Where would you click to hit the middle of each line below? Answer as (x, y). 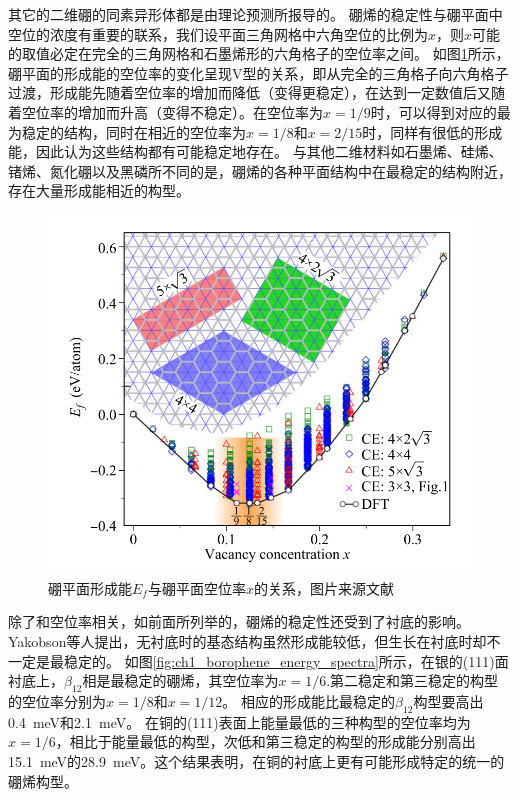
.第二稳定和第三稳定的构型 (412, 680)
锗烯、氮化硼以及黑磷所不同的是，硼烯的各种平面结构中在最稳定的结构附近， (260, 170)
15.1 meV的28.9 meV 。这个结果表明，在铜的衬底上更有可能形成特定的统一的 (256, 760)
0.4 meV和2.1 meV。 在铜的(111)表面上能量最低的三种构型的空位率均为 (239, 721)
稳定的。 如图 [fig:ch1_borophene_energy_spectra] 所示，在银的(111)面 (286, 660)
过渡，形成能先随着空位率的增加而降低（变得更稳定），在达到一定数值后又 (249, 92)
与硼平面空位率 (196, 587)
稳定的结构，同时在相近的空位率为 (133, 131)
